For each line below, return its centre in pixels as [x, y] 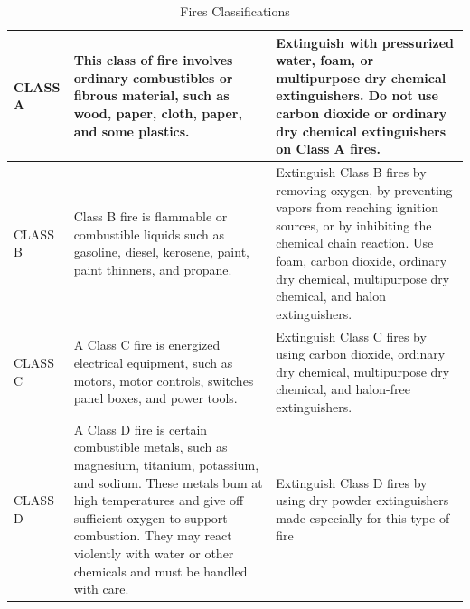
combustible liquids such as [149, 234]
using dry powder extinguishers [362, 500]
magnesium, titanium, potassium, [166, 464]
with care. [101, 589]
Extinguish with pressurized [365, 42]
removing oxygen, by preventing [364, 189]
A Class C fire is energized [147, 345]
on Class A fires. [328, 149]
